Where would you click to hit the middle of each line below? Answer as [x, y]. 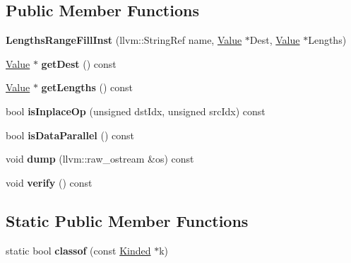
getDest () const [79, 63]
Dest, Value [275, 40]
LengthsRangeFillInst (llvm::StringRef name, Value [124, 40]
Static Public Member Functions [127, 220]
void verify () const [49, 182]
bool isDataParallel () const [70, 135]
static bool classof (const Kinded [78, 250]
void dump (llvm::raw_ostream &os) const [100, 159]
